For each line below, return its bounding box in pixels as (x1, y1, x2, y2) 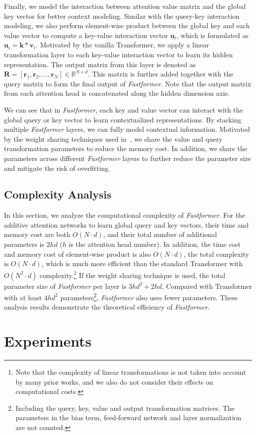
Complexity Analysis (4, 187, 112, 202)
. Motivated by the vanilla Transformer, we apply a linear (35, 40, 209, 50)
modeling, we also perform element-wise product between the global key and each (4, 20, 250, 31)
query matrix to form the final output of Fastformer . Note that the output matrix (4, 78, 252, 88)
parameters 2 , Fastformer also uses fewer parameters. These (60, 291, 238, 302)
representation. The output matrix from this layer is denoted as (4, 59, 196, 69)
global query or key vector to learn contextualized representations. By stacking (4, 114, 242, 124)
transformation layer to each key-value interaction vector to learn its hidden (4, 49, 233, 59)
